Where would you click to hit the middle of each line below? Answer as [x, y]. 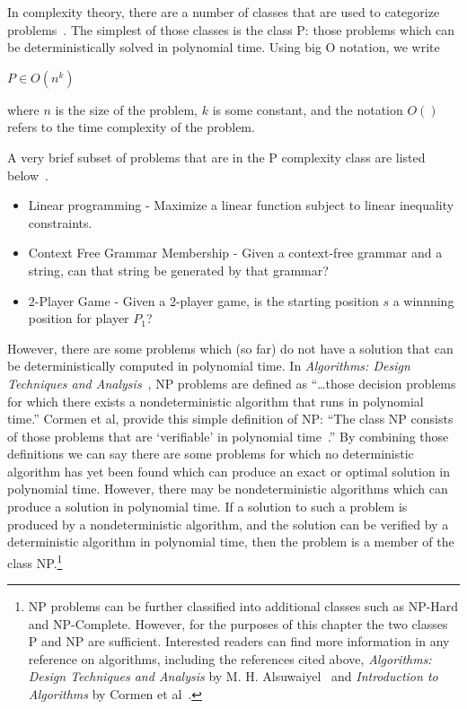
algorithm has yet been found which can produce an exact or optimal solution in [229, 471]
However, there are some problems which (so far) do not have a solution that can [230, 348]
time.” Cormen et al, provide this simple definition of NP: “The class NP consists [230, 419]
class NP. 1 [35, 561]
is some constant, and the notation [308, 109]
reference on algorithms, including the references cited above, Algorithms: [230, 658]
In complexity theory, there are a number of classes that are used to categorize [224, 12]
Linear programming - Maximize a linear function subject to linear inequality [241, 205]
